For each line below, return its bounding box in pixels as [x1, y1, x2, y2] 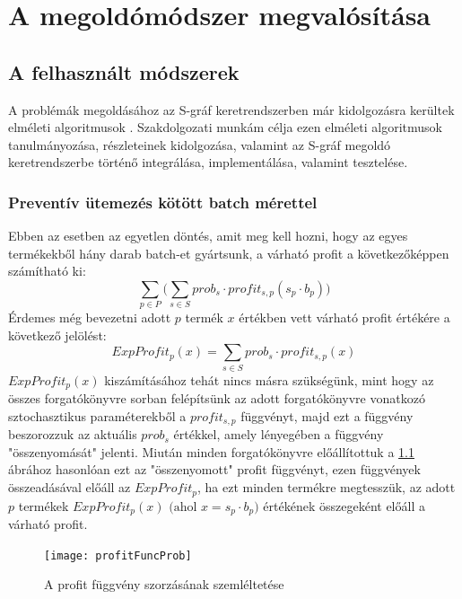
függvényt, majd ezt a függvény [240, 406, 414, 425]
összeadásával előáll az [8, 478, 131, 497]
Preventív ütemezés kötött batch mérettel [8, 190, 318, 213]
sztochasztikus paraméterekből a [8, 406, 187, 425]
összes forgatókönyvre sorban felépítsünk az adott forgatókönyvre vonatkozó [8, 389, 425, 408]
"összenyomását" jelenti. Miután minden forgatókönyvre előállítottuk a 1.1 [8, 442, 414, 461]
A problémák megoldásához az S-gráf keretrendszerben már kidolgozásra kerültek [8, 100, 455, 119]
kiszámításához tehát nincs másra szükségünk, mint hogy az [104, 370, 434, 389]
